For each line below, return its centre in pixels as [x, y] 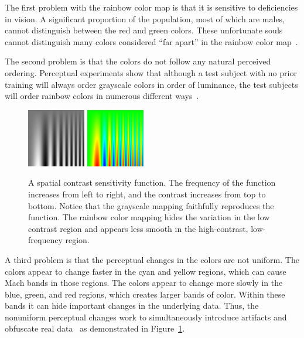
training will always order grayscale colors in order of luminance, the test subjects [151, 84]
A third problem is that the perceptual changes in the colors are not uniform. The [152, 259]
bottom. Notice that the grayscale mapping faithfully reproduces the [151, 205]
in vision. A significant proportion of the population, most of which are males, [145, 18]
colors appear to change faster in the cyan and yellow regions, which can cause [146, 271]
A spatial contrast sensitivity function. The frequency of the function [152, 182]
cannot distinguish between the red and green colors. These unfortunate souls [144, 30]
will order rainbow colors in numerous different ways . [102, 96]
